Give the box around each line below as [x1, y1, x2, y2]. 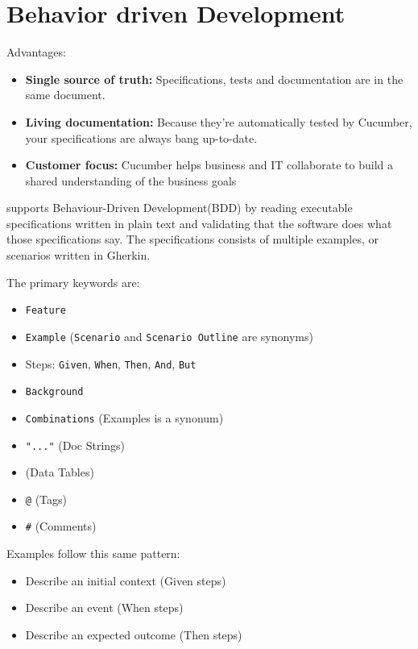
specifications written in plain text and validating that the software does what [6, 214, 392, 231]
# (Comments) [25, 518, 97, 535]
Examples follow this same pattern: [6, 545, 180, 562]
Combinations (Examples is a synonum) [25, 409, 224, 426]
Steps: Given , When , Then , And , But [25, 355, 197, 372]
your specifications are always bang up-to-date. [25, 129, 258, 146]
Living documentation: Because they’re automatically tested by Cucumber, [25, 113, 412, 130]
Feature [25, 305, 66, 317]
